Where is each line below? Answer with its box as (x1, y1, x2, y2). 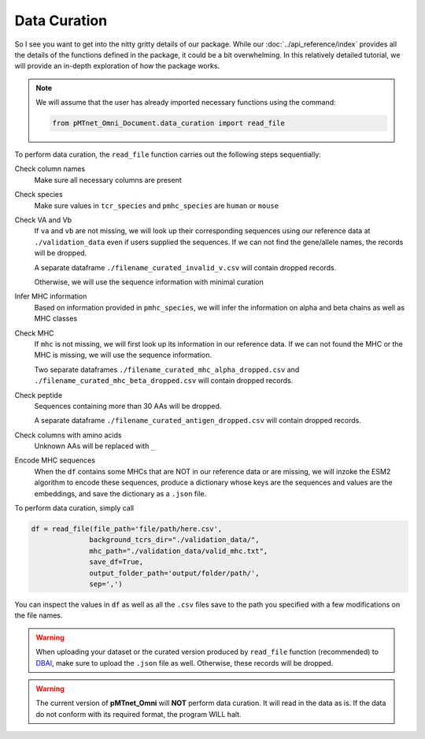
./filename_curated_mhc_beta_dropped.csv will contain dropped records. (34, 376, 294, 385)
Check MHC (14, 328, 54, 338)
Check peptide (14, 390, 63, 399)
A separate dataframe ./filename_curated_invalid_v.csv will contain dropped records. (34, 262, 337, 272)
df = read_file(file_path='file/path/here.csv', (31, 525, 223, 533)
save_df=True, (89, 558, 144, 566)
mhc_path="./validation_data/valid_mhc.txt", (89, 546, 268, 555)
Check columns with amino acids (14, 430, 122, 440)
